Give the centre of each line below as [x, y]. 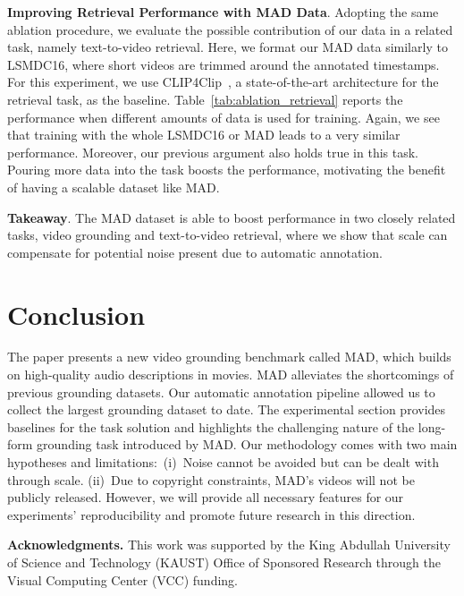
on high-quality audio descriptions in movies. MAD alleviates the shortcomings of [231, 375]
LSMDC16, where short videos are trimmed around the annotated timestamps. [224, 64]
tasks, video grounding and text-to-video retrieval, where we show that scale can [228, 235]
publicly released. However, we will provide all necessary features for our [206, 497]
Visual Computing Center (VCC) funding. [122, 579]
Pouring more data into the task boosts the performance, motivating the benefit [227, 170]
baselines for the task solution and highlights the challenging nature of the [211, 426]
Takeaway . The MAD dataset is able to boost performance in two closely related [232, 217]
